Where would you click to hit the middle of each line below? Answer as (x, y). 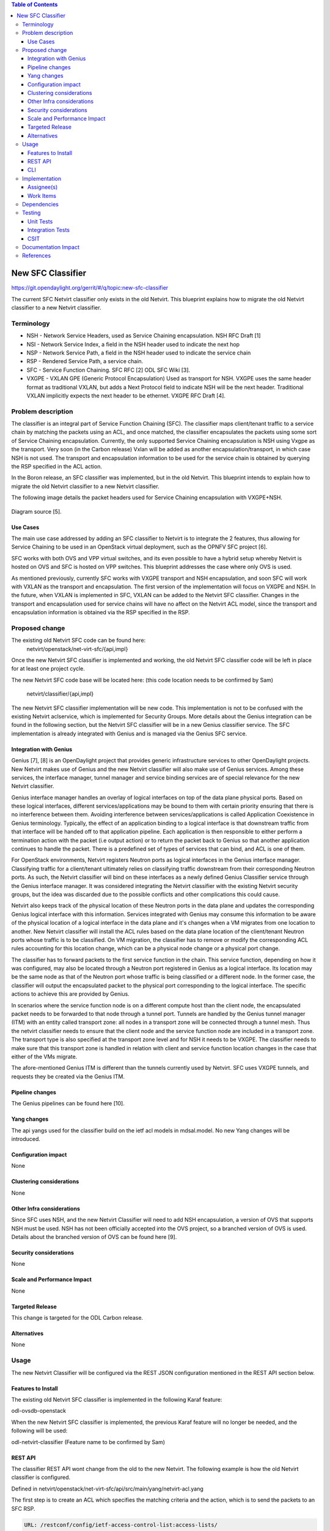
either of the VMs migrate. (44, 1057)
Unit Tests (40, 221)
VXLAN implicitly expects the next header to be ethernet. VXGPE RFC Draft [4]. (126, 396)
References (37, 256)
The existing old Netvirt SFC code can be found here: (79, 641)
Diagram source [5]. (37, 511)
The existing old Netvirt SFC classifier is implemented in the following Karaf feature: (117, 1400)
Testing (31, 213)
